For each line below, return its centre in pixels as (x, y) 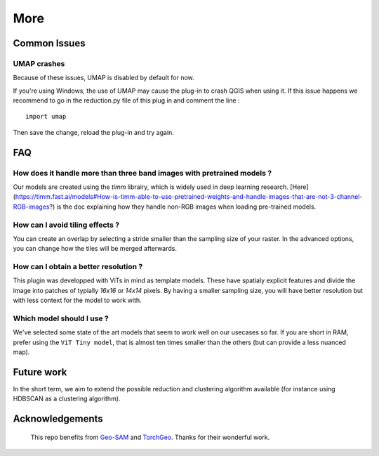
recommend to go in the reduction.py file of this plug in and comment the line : (126, 100)
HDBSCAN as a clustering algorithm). (67, 399)
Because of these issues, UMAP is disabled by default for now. (104, 78)
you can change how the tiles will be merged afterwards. (95, 249)
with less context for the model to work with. (77, 300)
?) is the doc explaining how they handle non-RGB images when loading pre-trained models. (183, 207)
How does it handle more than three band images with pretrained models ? (142, 173)
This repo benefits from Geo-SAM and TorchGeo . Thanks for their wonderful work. (150, 437)
